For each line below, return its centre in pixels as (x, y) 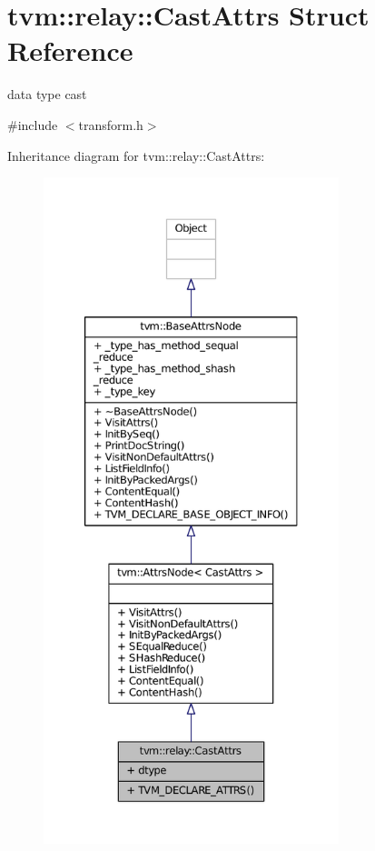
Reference (70, 50)
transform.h (111, 124)
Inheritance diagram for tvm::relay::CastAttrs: (136, 155)
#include (33, 124)
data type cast (47, 94)
